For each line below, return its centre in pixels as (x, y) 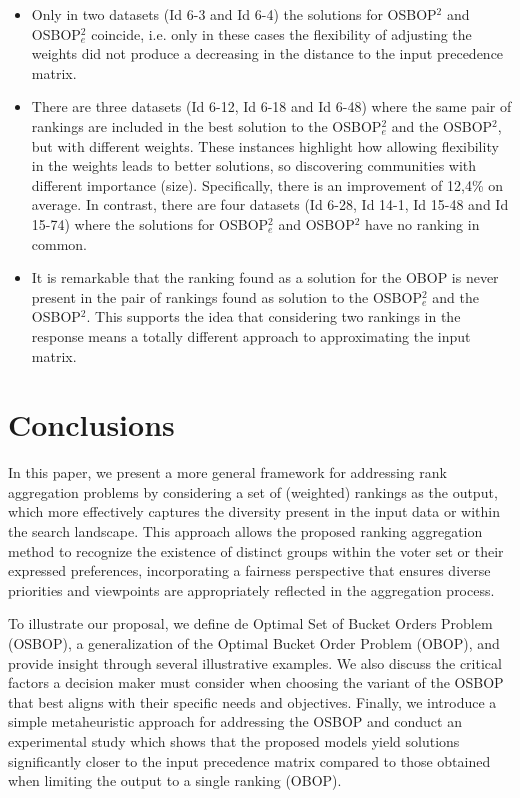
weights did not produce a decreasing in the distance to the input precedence (267, 53)
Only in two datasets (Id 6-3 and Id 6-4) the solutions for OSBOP (234, 14)
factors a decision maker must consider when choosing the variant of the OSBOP (256, 682)
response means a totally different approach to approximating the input (251, 335)
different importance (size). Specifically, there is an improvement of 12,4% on (267, 184)
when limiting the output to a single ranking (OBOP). (175, 780)
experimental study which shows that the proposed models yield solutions (234, 740)
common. (59, 243)
